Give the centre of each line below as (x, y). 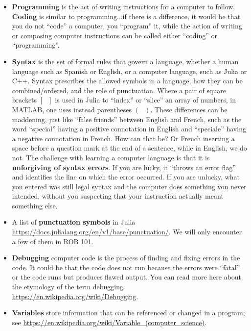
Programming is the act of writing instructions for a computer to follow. (124, 6)
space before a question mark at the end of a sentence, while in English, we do (129, 148)
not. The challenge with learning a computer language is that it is (111, 157)
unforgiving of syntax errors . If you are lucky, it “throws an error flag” (124, 167)
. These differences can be (189, 109)
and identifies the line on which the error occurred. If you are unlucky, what (126, 177)
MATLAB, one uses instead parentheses (72, 109)
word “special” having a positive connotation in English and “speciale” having (129, 129)
